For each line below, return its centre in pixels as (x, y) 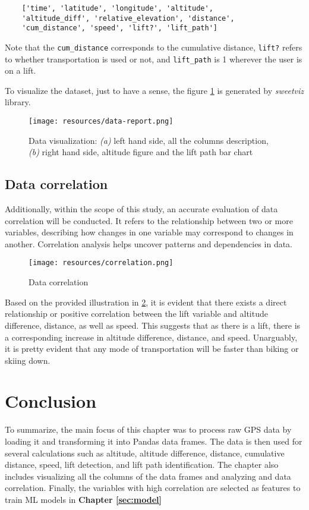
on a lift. (21, 70)
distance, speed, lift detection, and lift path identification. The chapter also (142, 465)
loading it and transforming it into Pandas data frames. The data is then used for (154, 441)
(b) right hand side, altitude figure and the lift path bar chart (141, 152)
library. (18, 102)
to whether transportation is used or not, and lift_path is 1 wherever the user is (154, 59)
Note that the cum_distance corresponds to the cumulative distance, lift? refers (154, 47)
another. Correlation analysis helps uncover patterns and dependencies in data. (149, 243)
